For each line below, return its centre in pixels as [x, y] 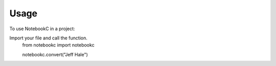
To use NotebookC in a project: [42, 29]
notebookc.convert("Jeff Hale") [55, 54]
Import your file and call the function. [49, 38]
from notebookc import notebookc [58, 45]
